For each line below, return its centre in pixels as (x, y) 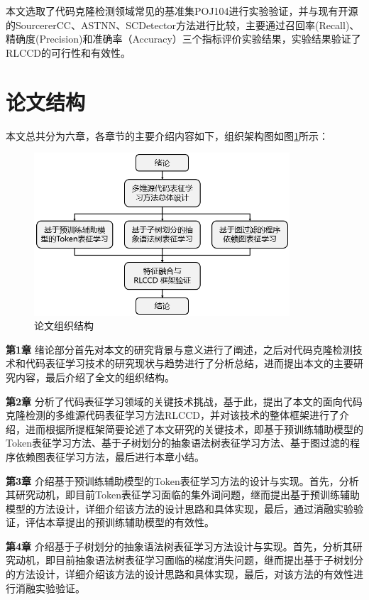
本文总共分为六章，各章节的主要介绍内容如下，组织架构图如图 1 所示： (167, 135)
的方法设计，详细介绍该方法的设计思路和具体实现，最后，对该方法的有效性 (180, 574)
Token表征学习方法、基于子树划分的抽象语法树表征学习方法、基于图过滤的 (178, 443)
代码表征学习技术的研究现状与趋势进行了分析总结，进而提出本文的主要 (189, 363)
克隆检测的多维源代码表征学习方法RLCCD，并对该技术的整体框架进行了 (172, 415)
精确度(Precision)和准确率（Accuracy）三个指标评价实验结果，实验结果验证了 (183, 39)
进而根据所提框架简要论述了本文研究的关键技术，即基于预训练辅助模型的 (194, 429)
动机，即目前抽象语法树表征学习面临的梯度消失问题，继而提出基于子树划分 (189, 560)
